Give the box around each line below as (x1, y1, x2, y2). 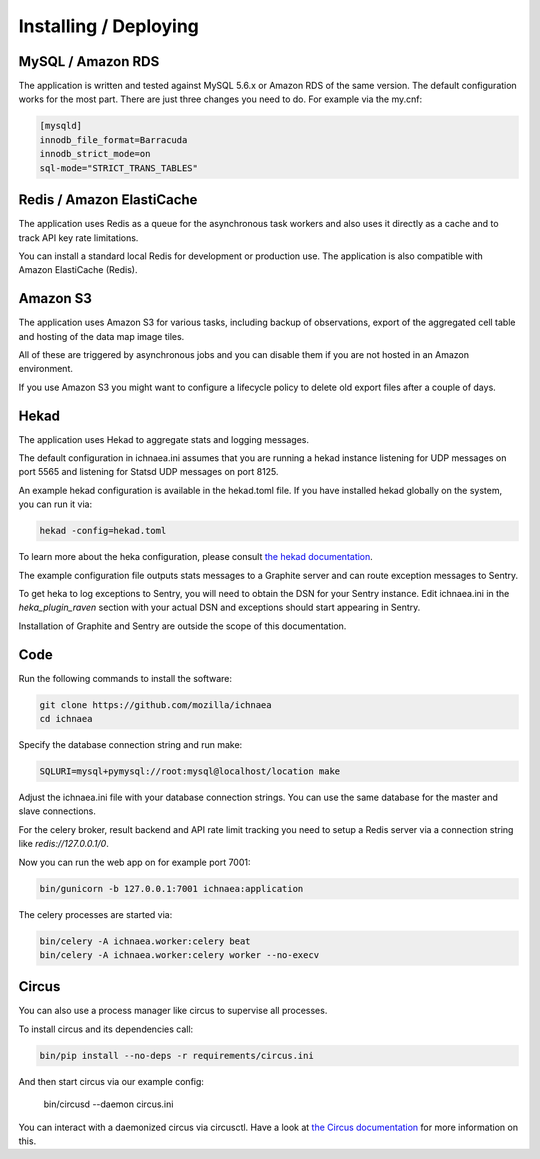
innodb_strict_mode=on (39, 148, 151, 160)
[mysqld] (39, 120, 83, 132)
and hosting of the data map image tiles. (18, 330, 185, 342)
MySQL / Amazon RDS (18, 53, 160, 70)
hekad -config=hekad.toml (39, 525, 167, 537)
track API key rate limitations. (18, 231, 139, 244)
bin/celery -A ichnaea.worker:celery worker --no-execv (39, 949, 320, 960)
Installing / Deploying (18, 15, 200, 37)
